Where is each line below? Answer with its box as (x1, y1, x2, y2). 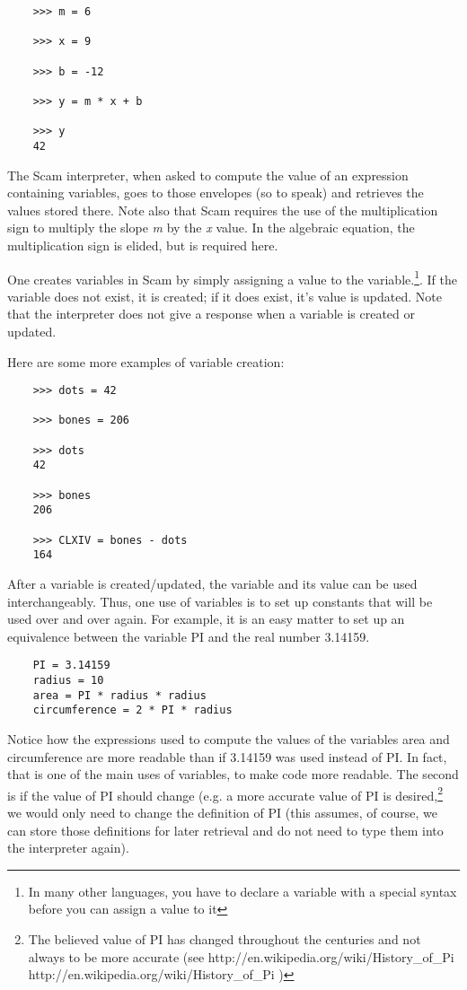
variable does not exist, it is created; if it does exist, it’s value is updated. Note (7, 286, 442, 305)
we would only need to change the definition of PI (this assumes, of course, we (7, 803, 437, 822)
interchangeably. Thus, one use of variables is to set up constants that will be (7, 591, 433, 610)
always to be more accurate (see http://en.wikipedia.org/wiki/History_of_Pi (28, 947, 454, 966)
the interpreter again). (7, 838, 129, 857)
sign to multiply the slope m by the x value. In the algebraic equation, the (7, 218, 415, 237)
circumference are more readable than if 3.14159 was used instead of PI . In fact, (7, 747, 447, 766)
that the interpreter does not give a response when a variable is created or (7, 304, 415, 323)
